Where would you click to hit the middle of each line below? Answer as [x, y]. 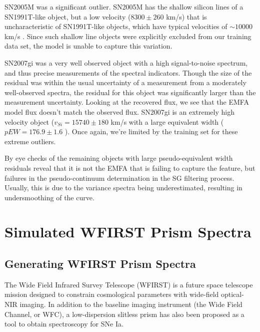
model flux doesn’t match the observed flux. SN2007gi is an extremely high [119, 111]
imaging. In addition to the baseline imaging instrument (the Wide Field [131, 304]
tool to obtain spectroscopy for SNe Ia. [64, 324]
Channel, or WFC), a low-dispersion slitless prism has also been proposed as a [124, 314]
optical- [232, 294]
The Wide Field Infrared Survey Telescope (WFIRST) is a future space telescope [129, 284]
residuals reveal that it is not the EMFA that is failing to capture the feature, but [130, 168]
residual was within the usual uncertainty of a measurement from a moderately [125, 82]
